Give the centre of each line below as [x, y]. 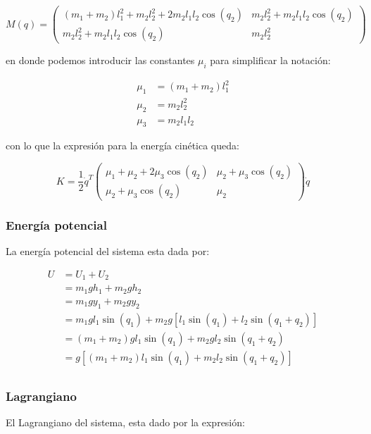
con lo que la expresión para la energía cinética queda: [122, 145]
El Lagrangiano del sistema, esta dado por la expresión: [125, 422]
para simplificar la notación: [270, 60]
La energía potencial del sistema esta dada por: [108, 251]
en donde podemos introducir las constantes [100, 60]
